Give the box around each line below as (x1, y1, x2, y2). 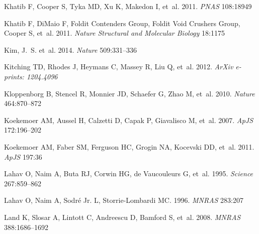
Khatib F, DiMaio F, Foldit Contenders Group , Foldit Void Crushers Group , (4, 18, 240, 28)
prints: (4, 71, 24, 81)
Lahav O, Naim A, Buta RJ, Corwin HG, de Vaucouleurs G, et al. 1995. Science (4, 168, 253, 179)
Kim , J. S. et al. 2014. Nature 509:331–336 (4, 44, 137, 55)
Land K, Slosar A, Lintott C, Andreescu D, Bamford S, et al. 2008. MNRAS (4, 211, 241, 222)
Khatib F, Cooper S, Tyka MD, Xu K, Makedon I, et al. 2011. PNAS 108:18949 (4, 1, 252, 11)
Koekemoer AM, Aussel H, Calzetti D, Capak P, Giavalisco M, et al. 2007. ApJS (4, 114, 253, 125)
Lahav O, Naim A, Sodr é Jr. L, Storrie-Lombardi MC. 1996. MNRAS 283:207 (4, 195, 243, 205)
